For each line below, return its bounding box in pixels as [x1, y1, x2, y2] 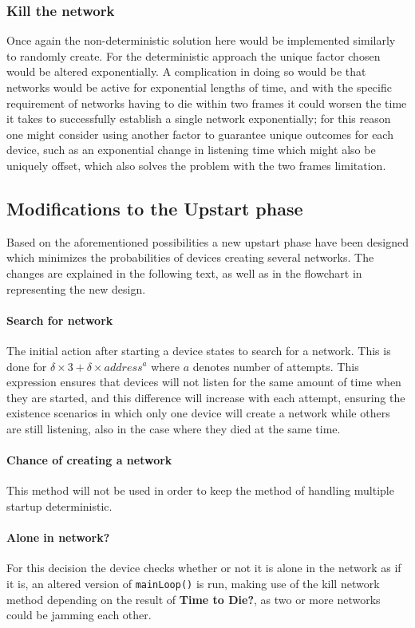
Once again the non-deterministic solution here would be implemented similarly [6, 32, 396, 49]
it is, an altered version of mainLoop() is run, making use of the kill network [6, 575, 380, 591]
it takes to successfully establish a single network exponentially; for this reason [6, 110, 391, 127]
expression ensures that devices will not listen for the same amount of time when [6, 373, 401, 390]
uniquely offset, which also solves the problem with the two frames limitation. [6, 156, 386, 173]
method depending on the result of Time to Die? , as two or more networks [6, 590, 381, 607]
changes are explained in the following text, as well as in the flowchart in [6, 264, 362, 281]
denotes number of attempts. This [192, 357, 359, 374]
